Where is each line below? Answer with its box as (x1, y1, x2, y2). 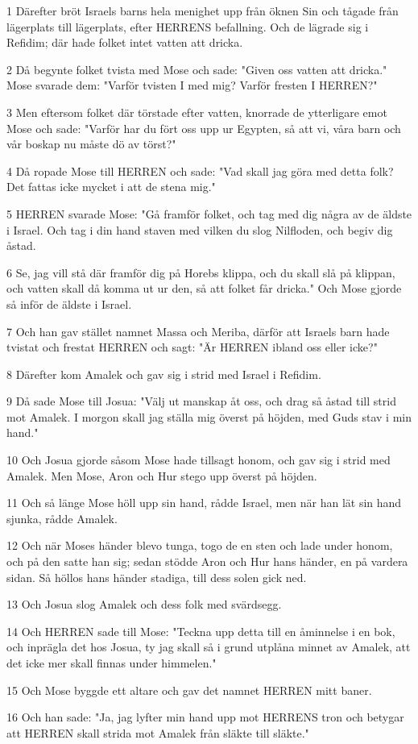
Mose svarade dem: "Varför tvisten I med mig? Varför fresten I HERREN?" (6, 77, 378, 94)
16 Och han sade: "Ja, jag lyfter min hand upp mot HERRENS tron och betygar (6, 709, 404, 725)
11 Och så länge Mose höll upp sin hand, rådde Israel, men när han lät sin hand (6, 494, 402, 511)
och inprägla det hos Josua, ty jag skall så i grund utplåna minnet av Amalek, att (6, 638, 411, 655)
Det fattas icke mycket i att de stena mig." (6, 178, 216, 195)
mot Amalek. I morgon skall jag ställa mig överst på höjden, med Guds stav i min (6, 408, 412, 425)
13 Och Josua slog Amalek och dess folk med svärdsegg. (6, 596, 282, 613)
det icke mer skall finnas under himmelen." (6, 655, 217, 671)
